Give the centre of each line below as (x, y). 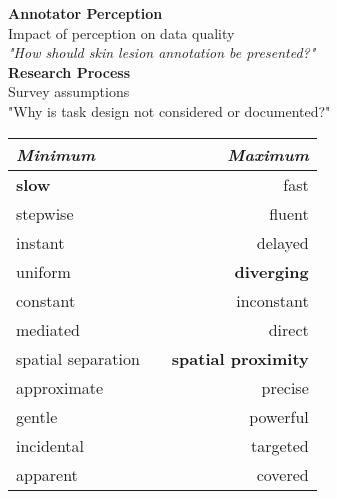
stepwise (45, 213)
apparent (47, 474)
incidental (50, 445)
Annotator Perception (85, 13)
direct (288, 329)
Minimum (56, 154)
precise (285, 387)
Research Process (69, 71)
